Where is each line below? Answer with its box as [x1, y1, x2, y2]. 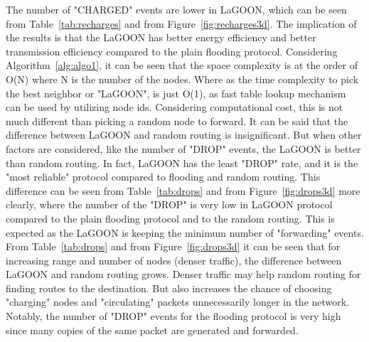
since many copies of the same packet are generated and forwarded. [6, 322, 299, 337]
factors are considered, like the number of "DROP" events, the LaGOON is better [6, 141, 361, 156]
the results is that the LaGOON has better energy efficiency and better [6, 30, 316, 45]
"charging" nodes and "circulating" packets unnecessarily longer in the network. [6, 294, 350, 309]
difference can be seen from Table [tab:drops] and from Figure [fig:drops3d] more [6, 183, 360, 198]
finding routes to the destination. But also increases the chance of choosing [6, 280, 332, 295]
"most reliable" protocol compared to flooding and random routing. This [6, 169, 321, 184]
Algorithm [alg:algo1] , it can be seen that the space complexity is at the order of [6, 58, 358, 73]
